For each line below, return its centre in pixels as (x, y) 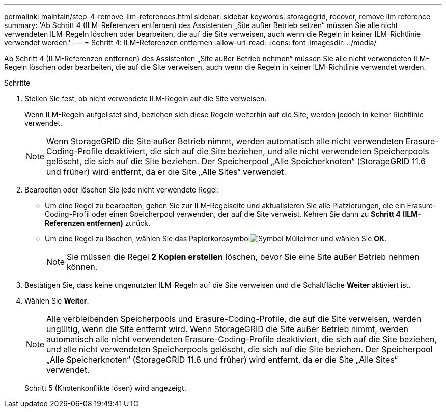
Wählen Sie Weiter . (57, 301)
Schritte (17, 83)
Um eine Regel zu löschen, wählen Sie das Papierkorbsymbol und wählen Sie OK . (216, 239)
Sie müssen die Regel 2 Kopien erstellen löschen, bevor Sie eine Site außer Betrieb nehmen (243, 257)
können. (82, 267)
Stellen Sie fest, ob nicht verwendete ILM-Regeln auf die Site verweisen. (146, 99)
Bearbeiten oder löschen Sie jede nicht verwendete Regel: (122, 190)
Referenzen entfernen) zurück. (97, 223)
